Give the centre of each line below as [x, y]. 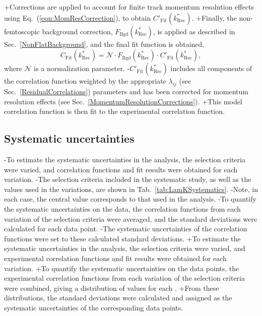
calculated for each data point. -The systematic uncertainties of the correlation [126, 229]
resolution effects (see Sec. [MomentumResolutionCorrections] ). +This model [123, 101]
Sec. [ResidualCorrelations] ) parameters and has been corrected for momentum [126, 91]
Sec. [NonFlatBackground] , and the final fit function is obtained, [104, 44]
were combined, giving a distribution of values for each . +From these [112, 288]
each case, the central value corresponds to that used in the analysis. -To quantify [130, 199]
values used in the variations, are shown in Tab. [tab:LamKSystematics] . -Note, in [131, 189]
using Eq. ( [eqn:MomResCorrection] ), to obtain [78, 17]
